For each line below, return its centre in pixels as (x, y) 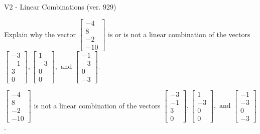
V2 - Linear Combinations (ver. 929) (60, 7)
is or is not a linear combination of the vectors (179, 34)
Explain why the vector (40, 34)
